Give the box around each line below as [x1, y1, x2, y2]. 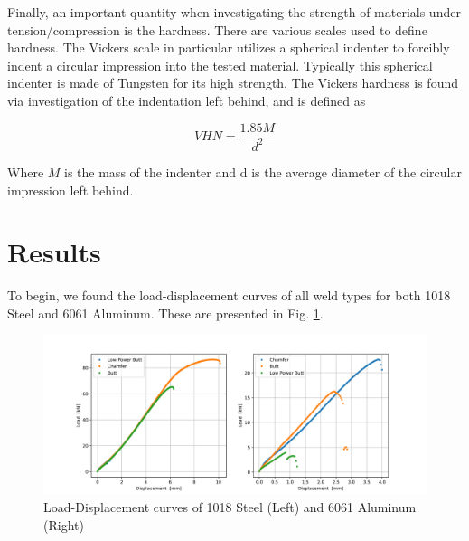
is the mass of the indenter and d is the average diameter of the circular [64, 162, 462, 181]
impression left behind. [7, 180, 134, 199]
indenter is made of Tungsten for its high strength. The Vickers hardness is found [7, 73, 458, 92]
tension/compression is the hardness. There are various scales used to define [7, 20, 427, 39]
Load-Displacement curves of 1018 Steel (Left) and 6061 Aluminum [43, 498, 417, 517]
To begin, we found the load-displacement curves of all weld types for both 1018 [7, 286, 451, 305]
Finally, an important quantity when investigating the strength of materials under [7, 3, 461, 21]
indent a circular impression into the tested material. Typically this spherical [7, 55, 433, 74]
